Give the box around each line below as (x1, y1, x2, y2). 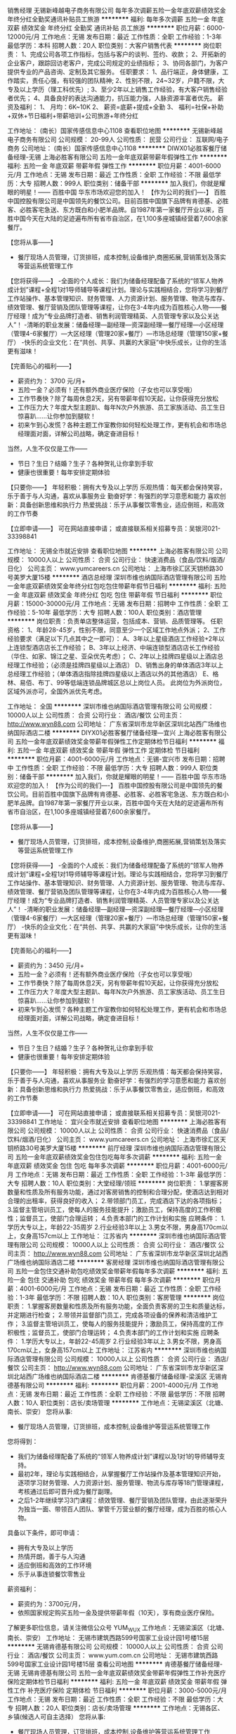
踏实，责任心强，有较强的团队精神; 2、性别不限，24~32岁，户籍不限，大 (13, 77, 225, 84)
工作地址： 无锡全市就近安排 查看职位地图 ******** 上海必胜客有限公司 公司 (7, 547, 228, 555)
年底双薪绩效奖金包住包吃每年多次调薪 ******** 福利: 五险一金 (39, 1153, 223, 1161)
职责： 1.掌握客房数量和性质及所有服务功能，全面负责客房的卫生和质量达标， (7, 1302, 229, 1310)
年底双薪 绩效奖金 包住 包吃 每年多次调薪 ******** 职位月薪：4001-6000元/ (7, 1161, 228, 1170)
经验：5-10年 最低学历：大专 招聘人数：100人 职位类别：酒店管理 (13, 608, 202, 616)
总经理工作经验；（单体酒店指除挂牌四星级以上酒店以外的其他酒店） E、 (7, 670, 213, 678)
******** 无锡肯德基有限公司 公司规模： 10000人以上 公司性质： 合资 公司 (7, 1642, 223, 1650)
